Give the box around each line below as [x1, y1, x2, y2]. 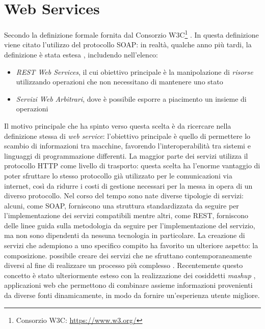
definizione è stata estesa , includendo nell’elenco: [4, 49, 158, 59]
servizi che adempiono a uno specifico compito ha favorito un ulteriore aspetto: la [4, 240, 258, 251]
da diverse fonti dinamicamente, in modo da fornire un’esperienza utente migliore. [4, 290, 260, 301]
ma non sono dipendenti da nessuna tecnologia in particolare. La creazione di [4, 230, 245, 241]
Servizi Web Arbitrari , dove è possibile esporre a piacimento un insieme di [16, 93, 247, 104]
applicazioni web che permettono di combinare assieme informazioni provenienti [4, 280, 253, 290]
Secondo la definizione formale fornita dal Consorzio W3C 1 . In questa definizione [4, 28, 259, 40]
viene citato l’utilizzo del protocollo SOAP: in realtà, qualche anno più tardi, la [4, 39, 252, 50]
